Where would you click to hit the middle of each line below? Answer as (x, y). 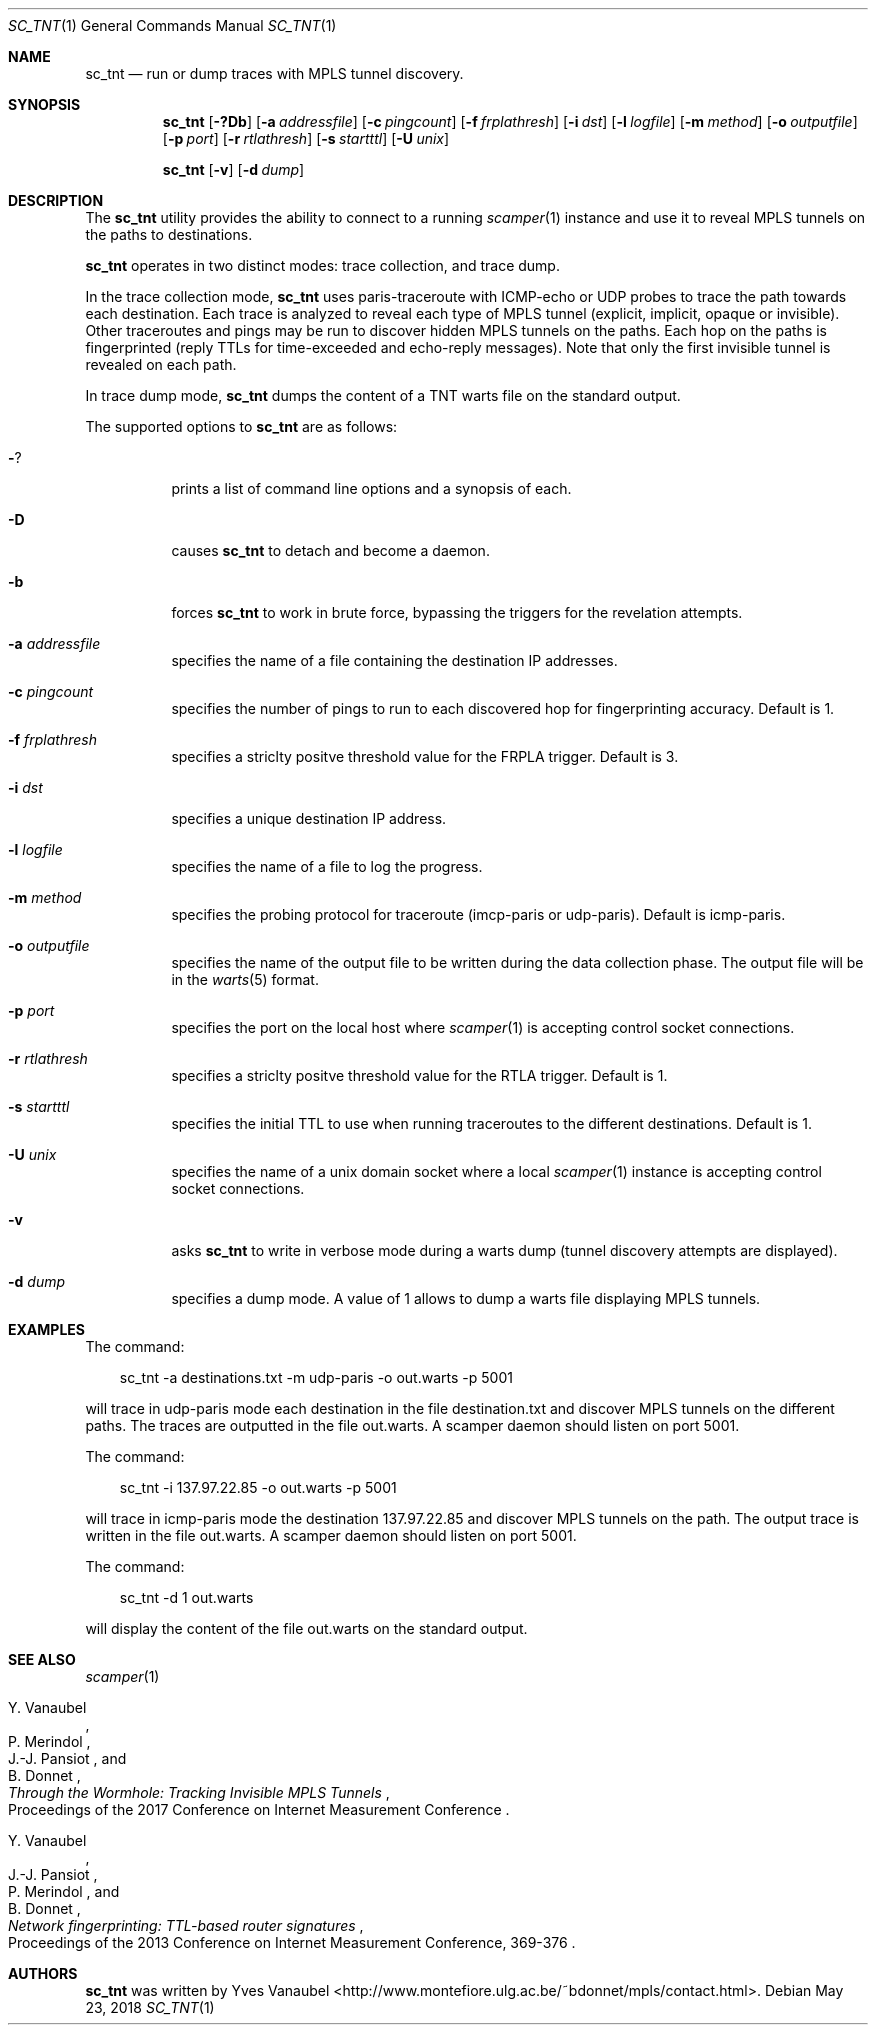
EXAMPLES (46, 1329)
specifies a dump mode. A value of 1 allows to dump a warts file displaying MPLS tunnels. (466, 1298)
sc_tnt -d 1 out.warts (186, 1597)
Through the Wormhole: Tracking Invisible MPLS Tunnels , (199, 1792)
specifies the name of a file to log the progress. (327, 866)
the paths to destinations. (169, 234)
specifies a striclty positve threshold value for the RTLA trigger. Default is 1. (419, 1075)
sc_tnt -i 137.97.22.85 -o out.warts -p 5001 (258, 1487)
